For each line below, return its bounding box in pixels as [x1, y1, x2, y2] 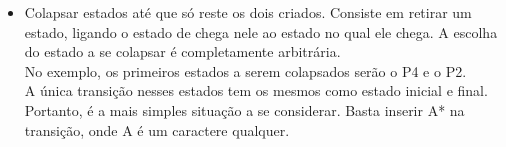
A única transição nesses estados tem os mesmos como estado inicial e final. [24, 80, 488, 101]
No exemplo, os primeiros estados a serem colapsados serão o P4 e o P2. [24, 60, 467, 81]
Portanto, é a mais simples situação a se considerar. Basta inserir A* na [24, 99, 465, 120]
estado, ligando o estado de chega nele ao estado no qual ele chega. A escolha [24, 21, 498, 42]
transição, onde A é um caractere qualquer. [24, 119, 290, 140]
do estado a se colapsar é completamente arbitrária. [24, 41, 341, 62]
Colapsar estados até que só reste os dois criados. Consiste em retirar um [24, 2, 472, 22]
